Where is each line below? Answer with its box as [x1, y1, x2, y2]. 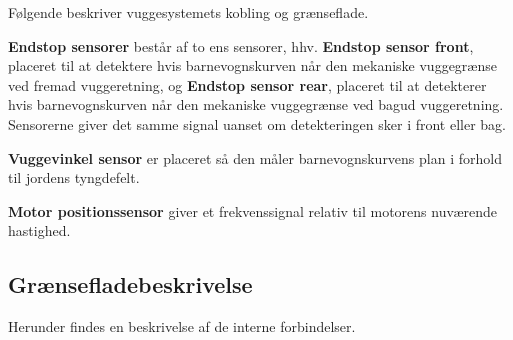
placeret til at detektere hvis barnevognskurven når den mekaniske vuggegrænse [8, 55, 497, 76]
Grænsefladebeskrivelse [8, 269, 253, 300]
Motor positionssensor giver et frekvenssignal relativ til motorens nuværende [8, 200, 498, 221]
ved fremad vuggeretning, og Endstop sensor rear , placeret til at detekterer [8, 74, 487, 95]
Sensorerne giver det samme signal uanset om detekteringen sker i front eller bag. [8, 113, 507, 134]
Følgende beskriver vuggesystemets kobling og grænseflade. [8, 2, 369, 22]
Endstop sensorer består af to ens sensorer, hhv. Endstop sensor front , [8, 35, 474, 56]
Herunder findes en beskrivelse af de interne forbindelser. [8, 316, 356, 337]
